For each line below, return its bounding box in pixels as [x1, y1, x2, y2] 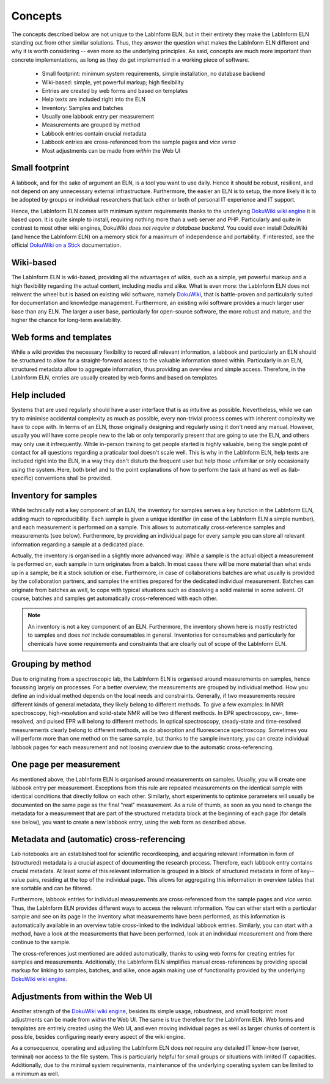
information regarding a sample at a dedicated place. [11, 541, 145, 548]
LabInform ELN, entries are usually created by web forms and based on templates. [11, 374, 219, 381]
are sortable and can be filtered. [11, 884, 92, 892]
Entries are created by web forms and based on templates [42, 87, 188, 94]
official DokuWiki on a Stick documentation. [11, 241, 122, 249]
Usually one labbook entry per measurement [42, 113, 154, 120]
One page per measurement [11, 760, 120, 770]
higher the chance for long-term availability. [11, 317, 122, 324]
